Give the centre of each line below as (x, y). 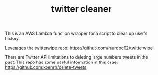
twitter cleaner (81, 9)
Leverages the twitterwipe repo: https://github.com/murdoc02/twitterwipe (79, 48)
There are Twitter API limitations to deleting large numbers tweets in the (77, 57)
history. (13, 38)
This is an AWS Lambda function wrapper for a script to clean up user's (76, 33)
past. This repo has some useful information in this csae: (62, 62)
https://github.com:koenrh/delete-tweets (46, 67)
